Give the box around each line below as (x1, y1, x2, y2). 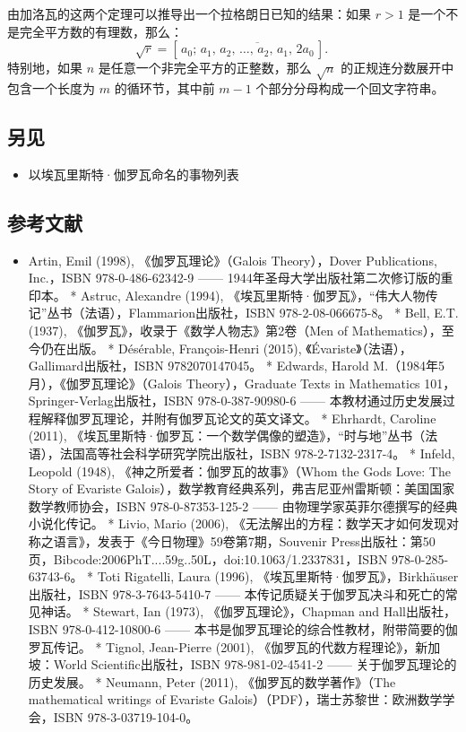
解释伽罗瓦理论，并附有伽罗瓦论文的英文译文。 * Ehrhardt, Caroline (40, 408, 436, 427)
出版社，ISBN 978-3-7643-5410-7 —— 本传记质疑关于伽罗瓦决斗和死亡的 (28, 584, 445, 603)
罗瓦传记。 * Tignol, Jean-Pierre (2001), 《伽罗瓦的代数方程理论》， (28, 637, 416, 656)
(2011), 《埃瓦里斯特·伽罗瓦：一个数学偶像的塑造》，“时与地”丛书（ (28, 426, 426, 445)
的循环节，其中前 (114, 78, 215, 97)
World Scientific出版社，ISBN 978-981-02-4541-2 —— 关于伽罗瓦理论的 (53, 655, 457, 674)
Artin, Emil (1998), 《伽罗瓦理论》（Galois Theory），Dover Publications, (28, 250, 437, 269)
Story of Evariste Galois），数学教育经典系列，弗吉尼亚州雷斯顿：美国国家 (28, 479, 455, 498)
